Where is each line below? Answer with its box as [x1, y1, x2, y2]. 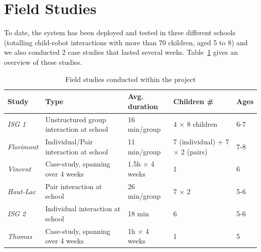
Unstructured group [45, 114, 106, 124]
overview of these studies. [4, 56, 82, 67]
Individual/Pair [45, 136, 93, 146]
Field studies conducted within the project [65, 73, 196, 84]
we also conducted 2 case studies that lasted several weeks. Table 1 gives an [4, 47, 238, 57]
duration [127, 101, 158, 111]
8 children [187, 119, 217, 129]
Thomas [8, 230, 32, 241]
